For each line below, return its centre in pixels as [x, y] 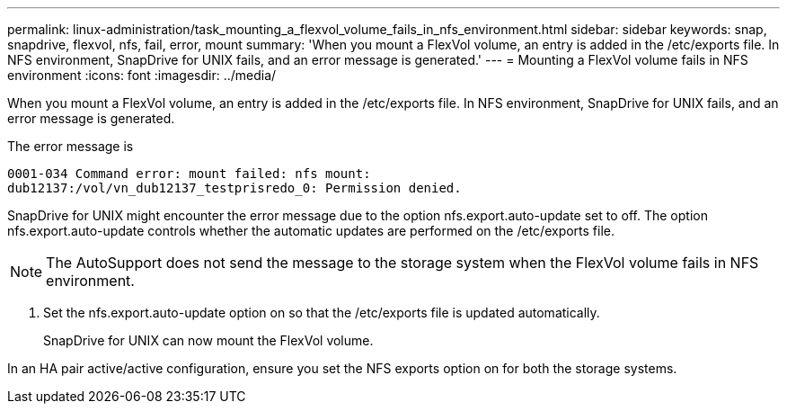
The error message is [71, 146]
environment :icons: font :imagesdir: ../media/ [142, 75]
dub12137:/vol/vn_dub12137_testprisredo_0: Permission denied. [234, 188]
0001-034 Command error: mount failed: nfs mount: [189, 174]
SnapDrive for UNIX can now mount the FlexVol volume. [208, 340]
